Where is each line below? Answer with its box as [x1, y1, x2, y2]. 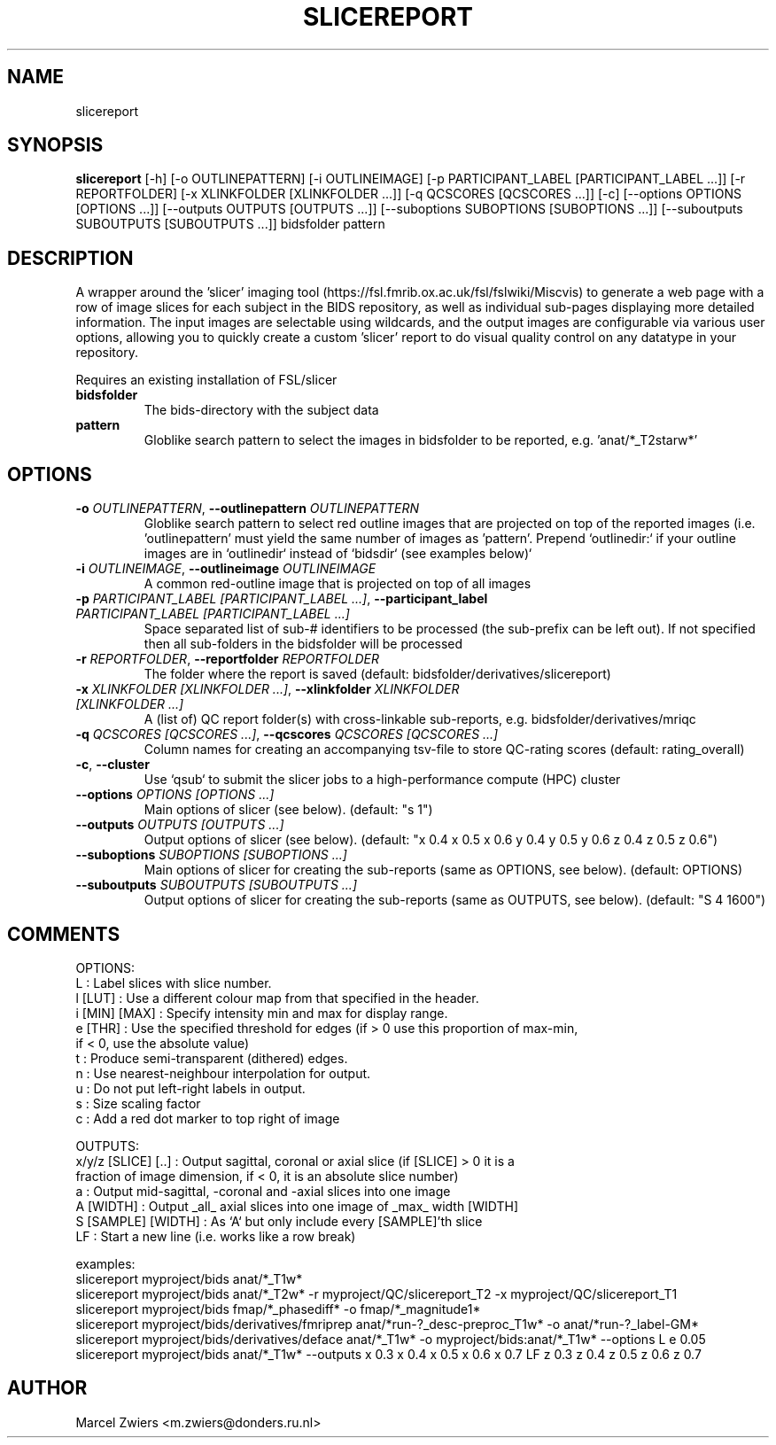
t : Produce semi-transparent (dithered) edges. [75, 1050, 348, 1066]
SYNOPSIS [7, 134, 104, 157]
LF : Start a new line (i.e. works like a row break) [75, 1228, 356, 1244]
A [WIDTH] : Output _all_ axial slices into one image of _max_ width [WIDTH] [75, 1198, 518, 1214]
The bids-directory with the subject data [144, 402, 379, 418]
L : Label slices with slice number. [75, 975, 272, 991]
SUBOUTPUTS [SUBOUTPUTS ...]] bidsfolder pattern [75, 216, 385, 232]
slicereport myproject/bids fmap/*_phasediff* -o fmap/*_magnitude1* [75, 1301, 481, 1317]
